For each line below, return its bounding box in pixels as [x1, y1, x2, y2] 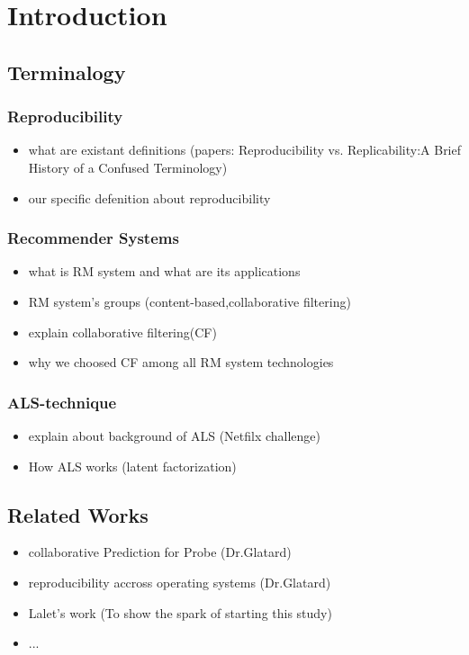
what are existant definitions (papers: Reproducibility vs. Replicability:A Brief [28, 140, 462, 159]
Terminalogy [7, 58, 126, 85]
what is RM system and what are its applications [28, 262, 301, 281]
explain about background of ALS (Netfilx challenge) [28, 426, 321, 444]
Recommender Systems [7, 227, 179, 249]
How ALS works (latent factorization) [28, 456, 237, 475]
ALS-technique [7, 390, 117, 413]
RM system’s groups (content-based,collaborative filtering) [28, 292, 351, 310]
